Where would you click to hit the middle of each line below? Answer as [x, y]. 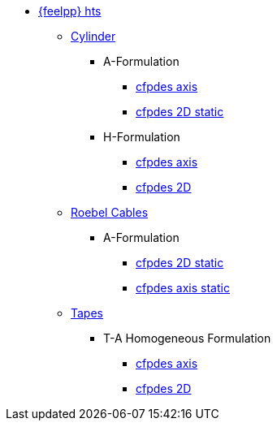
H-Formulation [142, 137]
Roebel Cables [110, 212]
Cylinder [93, 36]
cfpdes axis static [183, 288]
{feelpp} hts [70, 11]
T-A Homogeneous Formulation [187, 338]
